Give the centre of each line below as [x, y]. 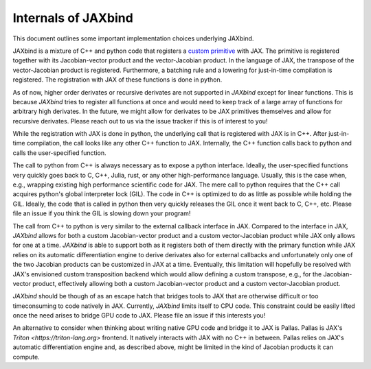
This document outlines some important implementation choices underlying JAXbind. [133, 38]
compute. [26, 357]
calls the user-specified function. [59, 153]
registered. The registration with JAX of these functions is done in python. [117, 80]
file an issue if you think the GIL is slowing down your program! [102, 213]
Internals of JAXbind [73, 18]
